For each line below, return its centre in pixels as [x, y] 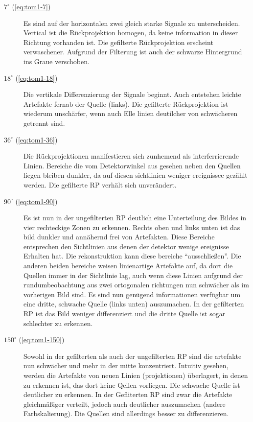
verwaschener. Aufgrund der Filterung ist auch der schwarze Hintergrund [133, 52]
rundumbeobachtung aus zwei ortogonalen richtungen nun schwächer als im [136, 285]
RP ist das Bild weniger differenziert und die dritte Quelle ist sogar [125, 314]
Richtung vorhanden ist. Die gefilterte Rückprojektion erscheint [118, 42]
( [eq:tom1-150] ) [42, 340]
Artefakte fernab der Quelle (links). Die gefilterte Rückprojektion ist [126, 104]
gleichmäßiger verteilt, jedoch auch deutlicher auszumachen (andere [125, 404]
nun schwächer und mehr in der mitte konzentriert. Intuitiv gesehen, [126, 365]
